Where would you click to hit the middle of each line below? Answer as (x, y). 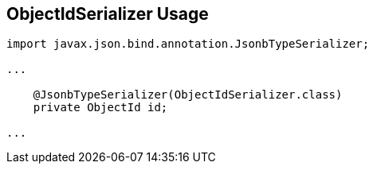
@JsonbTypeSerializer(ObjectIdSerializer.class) (188, 95)
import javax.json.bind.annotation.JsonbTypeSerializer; (188, 44)
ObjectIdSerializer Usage (108, 14)
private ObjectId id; (100, 108)
